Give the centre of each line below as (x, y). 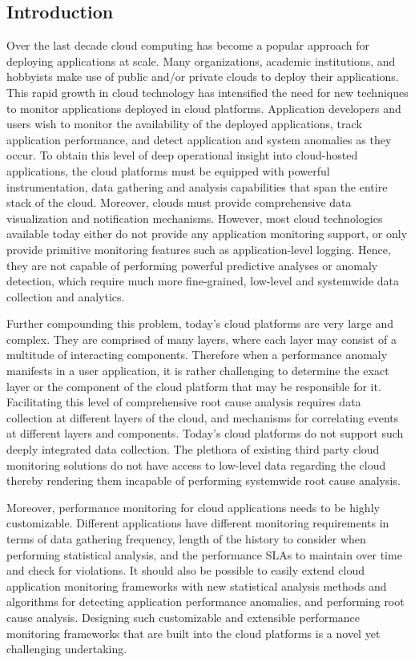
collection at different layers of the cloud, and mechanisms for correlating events (203, 417)
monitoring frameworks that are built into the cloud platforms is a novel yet (193, 633)
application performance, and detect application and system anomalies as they (199, 139)
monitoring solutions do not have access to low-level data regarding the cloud (196, 464)
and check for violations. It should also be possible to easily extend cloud (185, 570)
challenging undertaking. (67, 649)
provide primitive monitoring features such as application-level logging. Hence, (199, 249)
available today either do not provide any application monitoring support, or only (207, 234)
